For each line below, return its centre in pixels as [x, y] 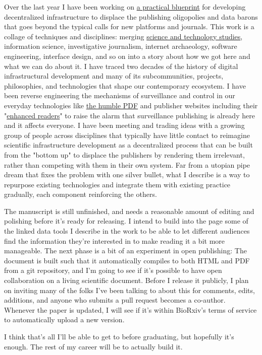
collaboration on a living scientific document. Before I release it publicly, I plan [126, 280]
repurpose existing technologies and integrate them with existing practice [117, 184]
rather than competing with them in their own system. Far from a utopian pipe [127, 164]
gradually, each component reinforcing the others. [81, 194]
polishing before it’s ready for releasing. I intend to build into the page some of [126, 221]
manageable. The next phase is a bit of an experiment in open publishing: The [125, 251]
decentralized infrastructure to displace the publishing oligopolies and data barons [131, 16]
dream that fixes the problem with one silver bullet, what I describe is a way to [127, 174]
